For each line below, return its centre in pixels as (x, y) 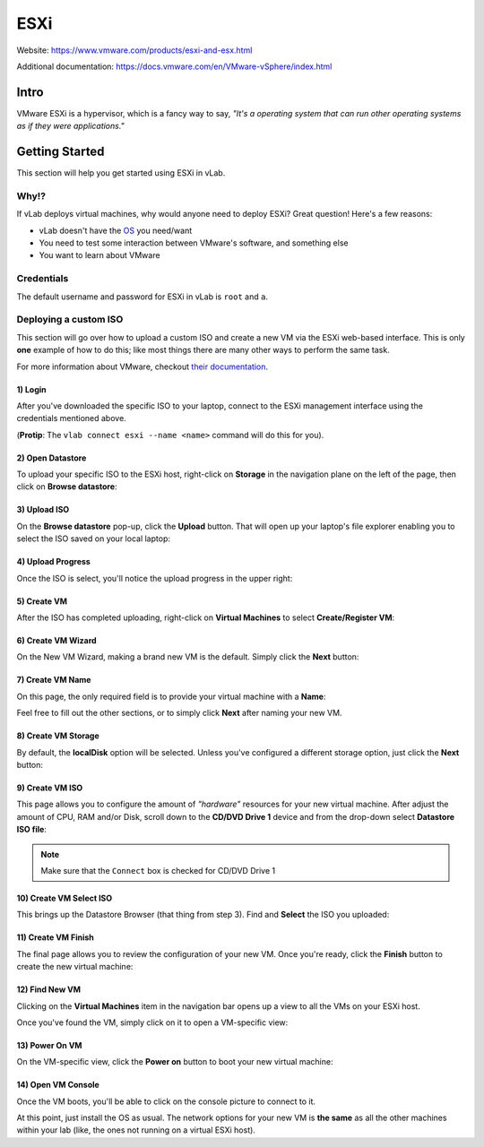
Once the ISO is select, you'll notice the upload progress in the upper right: (155, 578)
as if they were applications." (70, 126)
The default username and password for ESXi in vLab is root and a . (143, 297)
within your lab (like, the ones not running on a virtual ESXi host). (136, 1130)
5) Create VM (42, 601)
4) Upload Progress (54, 562)
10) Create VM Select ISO (65, 898)
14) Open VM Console (58, 1085)
